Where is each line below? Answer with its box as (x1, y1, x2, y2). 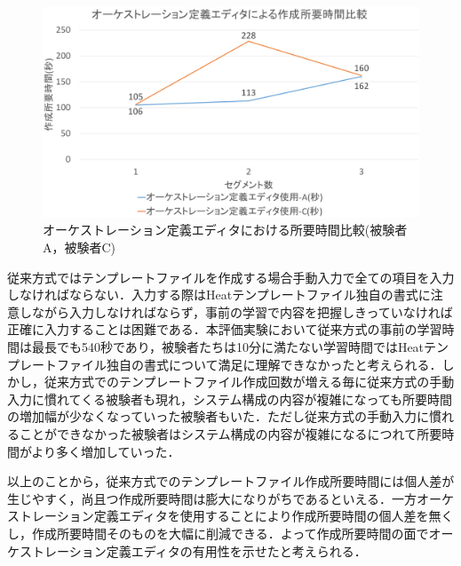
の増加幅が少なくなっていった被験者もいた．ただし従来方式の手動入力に (7, 407, 430, 426)
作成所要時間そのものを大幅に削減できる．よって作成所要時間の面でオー (31, 523, 454, 542)
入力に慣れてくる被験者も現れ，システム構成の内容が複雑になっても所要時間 (7, 389, 453, 408)
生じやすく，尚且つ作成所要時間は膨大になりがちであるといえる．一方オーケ (7, 489, 455, 507)
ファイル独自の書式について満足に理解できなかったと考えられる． (56, 355, 442, 373)
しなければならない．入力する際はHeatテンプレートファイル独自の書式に (7, 285, 431, 304)
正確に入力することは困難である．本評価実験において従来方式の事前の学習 (7, 320, 442, 339)
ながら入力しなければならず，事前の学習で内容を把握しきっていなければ (31, 302, 453, 321)
